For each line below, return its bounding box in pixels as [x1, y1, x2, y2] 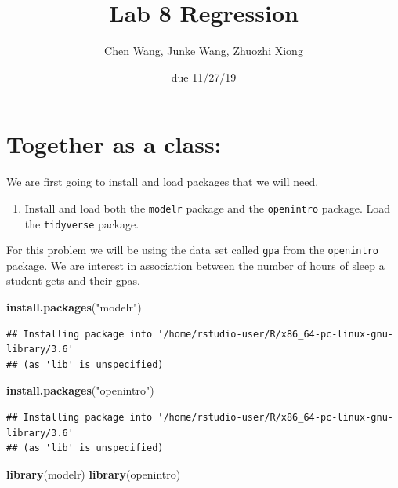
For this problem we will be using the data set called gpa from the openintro [6, 242, 378, 258]
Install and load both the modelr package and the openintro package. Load [24, 199, 391, 216]
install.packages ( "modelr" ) [6, 299, 142, 315]
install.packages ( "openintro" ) [6, 382, 154, 399]
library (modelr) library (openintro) [6, 465, 181, 482]
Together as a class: [6, 128, 222, 160]
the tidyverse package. [24, 215, 139, 231]
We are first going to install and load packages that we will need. [6, 173, 319, 190]
